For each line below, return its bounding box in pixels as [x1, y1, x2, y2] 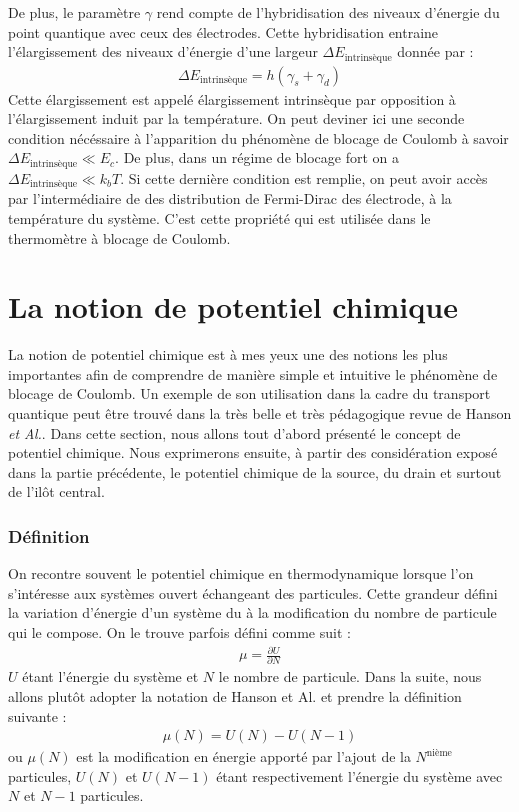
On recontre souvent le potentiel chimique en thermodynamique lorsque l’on [8, 563, 474, 584]
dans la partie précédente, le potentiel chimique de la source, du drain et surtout [8, 461, 502, 482]
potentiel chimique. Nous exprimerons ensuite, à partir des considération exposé [8, 442, 498, 463]
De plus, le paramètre [8, 2, 141, 22]
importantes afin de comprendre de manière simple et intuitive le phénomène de [8, 363, 498, 384]
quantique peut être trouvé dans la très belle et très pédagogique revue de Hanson [8, 403, 512, 424]
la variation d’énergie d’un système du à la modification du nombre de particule [8, 602, 497, 623]
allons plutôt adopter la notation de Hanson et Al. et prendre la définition [8, 686, 462, 707]
